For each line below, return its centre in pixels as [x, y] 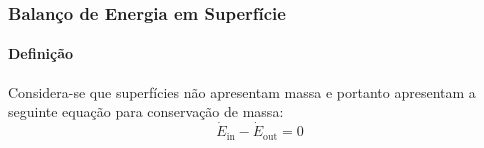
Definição [41, 53]
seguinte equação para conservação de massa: [146, 111]
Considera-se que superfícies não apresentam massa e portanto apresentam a [242, 91]
